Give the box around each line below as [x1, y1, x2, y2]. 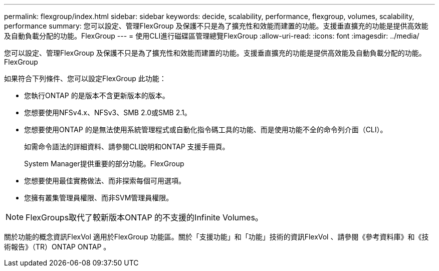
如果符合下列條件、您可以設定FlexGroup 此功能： [4, 74, 166, 83]
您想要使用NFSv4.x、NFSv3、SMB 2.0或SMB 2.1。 [24, 108, 191, 117]
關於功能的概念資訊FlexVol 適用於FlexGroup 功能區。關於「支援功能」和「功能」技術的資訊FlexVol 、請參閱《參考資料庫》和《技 [4, 232, 429, 241]
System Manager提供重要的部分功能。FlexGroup [24, 159, 184, 168]
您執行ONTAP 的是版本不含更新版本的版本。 [24, 91, 169, 100]
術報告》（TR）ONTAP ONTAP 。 [4, 242, 111, 251]
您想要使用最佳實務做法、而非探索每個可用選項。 [24, 176, 185, 185]
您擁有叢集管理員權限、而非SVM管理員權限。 [24, 193, 173, 202]
